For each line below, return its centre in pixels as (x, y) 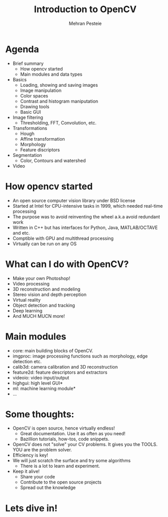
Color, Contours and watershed (53, 160)
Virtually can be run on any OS (45, 244)
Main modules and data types (51, 74)
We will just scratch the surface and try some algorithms (72, 461)
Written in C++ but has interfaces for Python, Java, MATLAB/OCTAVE (85, 228)
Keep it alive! (26, 471)
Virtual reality (27, 300)
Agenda (22, 49)
